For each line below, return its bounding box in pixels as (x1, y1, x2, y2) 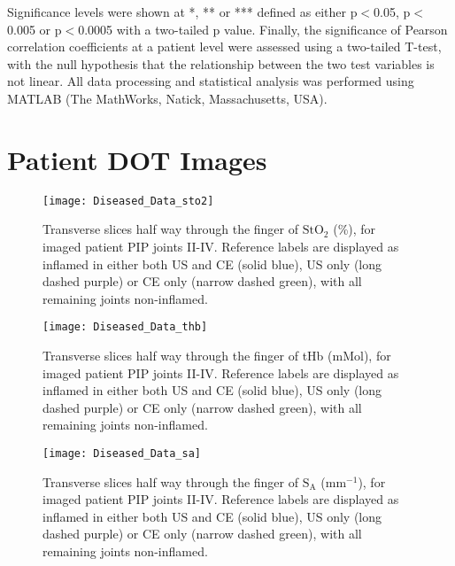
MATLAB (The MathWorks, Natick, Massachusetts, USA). (7, 89, 328, 107)
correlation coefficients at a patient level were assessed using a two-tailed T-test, (7, 37, 442, 56)
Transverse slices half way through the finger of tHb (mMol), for (42, 345, 391, 364)
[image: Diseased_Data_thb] (42, 321, 208, 334)
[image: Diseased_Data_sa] (42, 446, 201, 460)
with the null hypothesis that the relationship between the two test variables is (7, 54, 435, 73)
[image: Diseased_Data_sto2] (42, 194, 214, 207)
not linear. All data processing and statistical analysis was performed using (7, 72, 414, 90)
